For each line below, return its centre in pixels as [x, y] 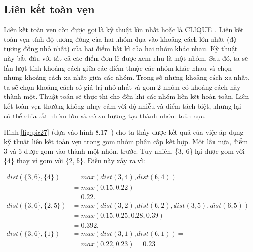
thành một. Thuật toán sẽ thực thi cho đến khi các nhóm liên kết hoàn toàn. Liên [126, 96]
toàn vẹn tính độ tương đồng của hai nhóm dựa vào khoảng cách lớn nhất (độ [120, 39]
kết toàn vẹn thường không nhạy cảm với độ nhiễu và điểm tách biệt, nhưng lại [123, 106]
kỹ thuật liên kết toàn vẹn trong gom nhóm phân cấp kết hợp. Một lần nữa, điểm [126, 141]
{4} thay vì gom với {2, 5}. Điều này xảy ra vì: [75, 160]
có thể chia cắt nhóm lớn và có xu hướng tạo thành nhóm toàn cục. [105, 115]
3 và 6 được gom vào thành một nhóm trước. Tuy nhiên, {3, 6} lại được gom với [124, 151]
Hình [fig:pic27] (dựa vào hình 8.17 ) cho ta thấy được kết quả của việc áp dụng [124, 132]
